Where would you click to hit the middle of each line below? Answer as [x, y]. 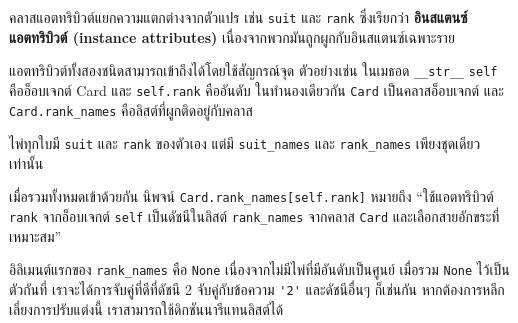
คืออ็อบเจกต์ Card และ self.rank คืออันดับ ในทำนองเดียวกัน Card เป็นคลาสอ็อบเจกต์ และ [256, 89]
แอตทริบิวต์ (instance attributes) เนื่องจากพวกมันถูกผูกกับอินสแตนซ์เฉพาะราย [232, 36]
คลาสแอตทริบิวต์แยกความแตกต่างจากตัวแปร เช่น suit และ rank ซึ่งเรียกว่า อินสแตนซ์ [238, 17]
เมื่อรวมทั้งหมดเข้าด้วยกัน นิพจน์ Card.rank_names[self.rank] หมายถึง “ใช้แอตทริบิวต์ [251, 196]
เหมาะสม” [35, 235]
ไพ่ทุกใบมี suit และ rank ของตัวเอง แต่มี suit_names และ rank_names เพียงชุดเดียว [245, 143]
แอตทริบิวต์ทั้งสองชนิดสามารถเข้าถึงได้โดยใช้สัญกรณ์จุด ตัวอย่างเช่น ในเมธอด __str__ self [253, 70]
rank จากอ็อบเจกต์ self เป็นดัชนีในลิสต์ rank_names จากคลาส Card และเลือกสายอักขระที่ [254, 216]
